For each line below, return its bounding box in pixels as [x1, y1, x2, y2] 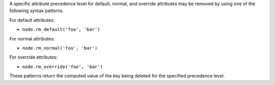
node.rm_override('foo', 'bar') [22, 64, 103, 69]
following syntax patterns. [9, 8, 64, 14]
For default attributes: [9, 17, 55, 23]
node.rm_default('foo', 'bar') [22, 27, 100, 32]
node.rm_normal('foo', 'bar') [22, 45, 98, 51]
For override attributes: [9, 54, 58, 60]
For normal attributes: [9, 35, 55, 41]
